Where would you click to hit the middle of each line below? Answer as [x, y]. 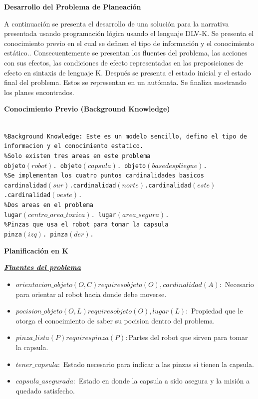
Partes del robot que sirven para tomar [188, 337]
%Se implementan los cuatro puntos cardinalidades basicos [104, 176]
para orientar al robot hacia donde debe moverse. [91, 294]
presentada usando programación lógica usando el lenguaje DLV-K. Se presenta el [129, 33]
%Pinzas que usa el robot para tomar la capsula [86, 225]
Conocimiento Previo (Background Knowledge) [87, 109]
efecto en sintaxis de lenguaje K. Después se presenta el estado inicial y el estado [128, 72]
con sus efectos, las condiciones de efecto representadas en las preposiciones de [124, 62]
